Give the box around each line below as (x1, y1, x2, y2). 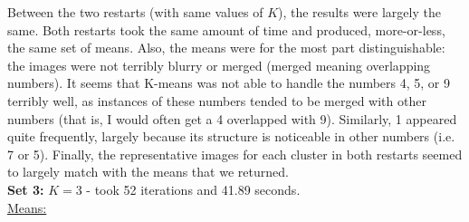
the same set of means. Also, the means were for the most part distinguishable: (7, 38, 445, 57)
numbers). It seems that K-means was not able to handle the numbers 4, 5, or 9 (7, 73, 450, 92)
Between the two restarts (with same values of (7, 3, 263, 21)
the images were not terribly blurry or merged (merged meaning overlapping (7, 55, 431, 74)
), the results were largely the (278, 3, 441, 21)
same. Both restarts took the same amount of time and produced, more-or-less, (7, 20, 445, 39)
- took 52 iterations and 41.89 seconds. (86, 179, 301, 198)
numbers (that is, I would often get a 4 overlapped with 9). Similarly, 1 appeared (7, 109, 457, 128)
